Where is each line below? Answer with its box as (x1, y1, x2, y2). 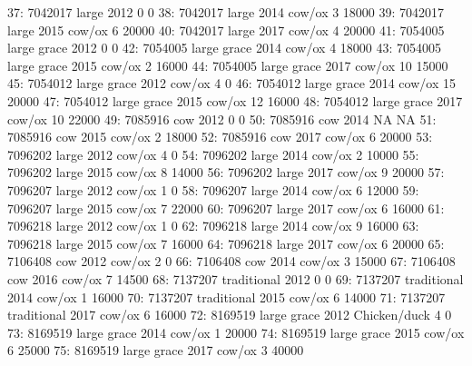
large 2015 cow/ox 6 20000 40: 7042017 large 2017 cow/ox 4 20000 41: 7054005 (7, 20, 445, 39)
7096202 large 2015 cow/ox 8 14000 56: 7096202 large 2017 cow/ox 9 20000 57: (7, 163, 445, 182)
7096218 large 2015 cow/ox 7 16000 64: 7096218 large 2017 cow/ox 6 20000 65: (7, 233, 445, 252)
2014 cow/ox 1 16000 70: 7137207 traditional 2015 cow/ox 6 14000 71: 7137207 (7, 287, 446, 306)
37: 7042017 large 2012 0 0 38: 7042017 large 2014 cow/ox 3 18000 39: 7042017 (7, 3, 445, 21)
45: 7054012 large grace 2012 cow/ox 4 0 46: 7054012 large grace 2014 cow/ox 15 (7, 74, 456, 93)
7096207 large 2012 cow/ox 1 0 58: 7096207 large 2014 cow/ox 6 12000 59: (7, 180, 419, 199)
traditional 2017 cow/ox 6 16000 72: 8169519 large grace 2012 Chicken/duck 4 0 (7, 305, 452, 324)
